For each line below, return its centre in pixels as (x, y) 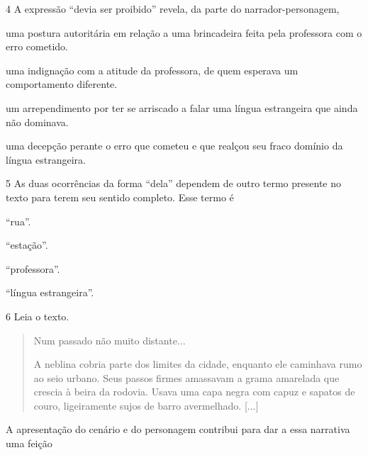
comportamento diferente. (62, 84)
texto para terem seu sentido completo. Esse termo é (120, 197)
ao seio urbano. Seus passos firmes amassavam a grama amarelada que (186, 377)
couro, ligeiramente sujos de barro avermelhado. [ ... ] (146, 405)
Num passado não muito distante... (110, 340)
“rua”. (18, 221)
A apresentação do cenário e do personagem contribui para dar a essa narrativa (178, 429)
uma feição (29, 443)
